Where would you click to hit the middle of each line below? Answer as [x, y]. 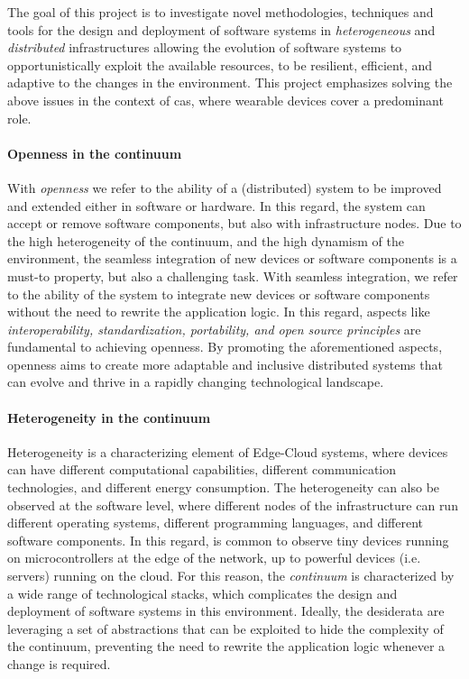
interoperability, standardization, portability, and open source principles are [214, 329]
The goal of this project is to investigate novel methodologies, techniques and [221, 12]
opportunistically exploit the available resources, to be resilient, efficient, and [220, 64]
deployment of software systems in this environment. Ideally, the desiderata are [226, 611]
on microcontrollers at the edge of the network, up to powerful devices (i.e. [214, 558]
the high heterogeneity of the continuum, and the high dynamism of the [206, 240]
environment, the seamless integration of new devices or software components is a [232, 258]
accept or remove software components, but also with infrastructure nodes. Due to [234, 223]
